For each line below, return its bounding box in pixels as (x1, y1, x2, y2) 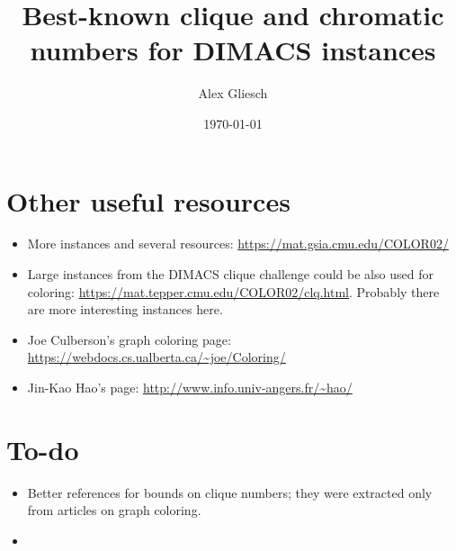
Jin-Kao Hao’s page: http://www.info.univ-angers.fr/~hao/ (27, 378, 353, 396)
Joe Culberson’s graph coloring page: (27, 330, 231, 348)
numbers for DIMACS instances (30, 32, 436, 68)
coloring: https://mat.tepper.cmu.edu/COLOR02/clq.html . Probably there (27, 282, 440, 301)
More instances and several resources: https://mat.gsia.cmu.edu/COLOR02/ (27, 234, 449, 253)
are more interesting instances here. (27, 300, 223, 319)
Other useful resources (6, 182, 291, 219)
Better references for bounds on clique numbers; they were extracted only (27, 483, 433, 501)
